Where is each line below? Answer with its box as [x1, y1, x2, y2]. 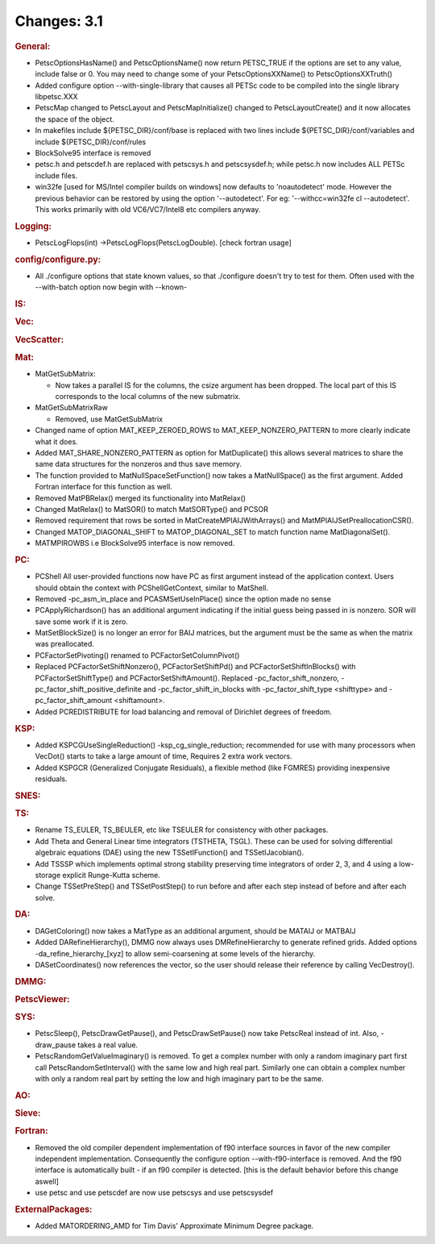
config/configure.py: [14, 254, 101, 265]
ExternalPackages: [14, 1204, 93, 1215]
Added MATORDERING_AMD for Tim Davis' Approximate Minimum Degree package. [35, 1221, 314, 1231]
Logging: [14, 220, 52, 231]
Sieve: [14, 1108, 41, 1119]
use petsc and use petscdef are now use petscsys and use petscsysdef [35, 1188, 274, 1197]
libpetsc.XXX [35, 91, 78, 101]
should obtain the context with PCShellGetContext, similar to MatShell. [35, 583, 269, 593]
